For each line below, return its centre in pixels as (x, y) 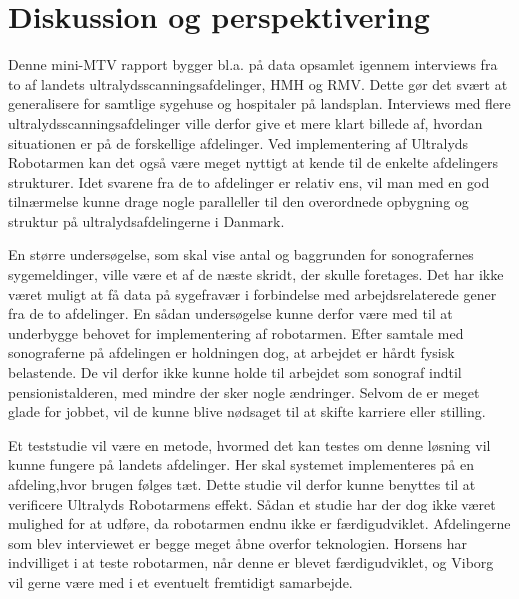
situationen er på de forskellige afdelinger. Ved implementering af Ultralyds (238, 142)
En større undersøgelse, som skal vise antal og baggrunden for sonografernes (241, 254)
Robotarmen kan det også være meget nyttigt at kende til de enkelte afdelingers (253, 162)
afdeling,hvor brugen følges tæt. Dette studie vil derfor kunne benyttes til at (242, 484)
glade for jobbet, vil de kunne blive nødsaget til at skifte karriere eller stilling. (247, 411)
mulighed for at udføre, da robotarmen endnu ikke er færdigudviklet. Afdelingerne (259, 523)
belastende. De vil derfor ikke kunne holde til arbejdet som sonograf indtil (235, 372)
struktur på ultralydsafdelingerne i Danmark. (146, 220)
